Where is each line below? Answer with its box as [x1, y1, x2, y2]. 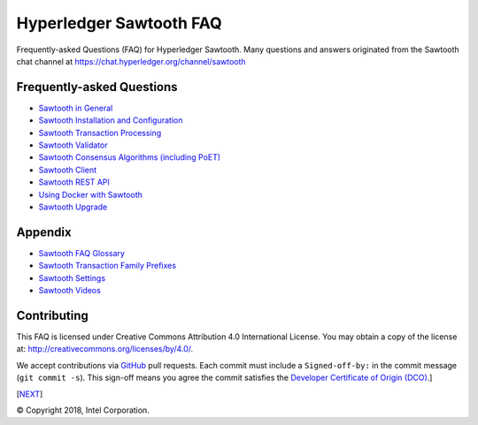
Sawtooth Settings [38, 272, 106, 283]
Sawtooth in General [38, 102, 113, 113]
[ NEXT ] [16, 389, 43, 399]
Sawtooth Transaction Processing [38, 127, 162, 138]
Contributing [16, 307, 89, 323]
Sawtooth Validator [38, 140, 108, 150]
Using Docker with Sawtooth [38, 189, 143, 200]
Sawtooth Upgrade [38, 201, 108, 212]
